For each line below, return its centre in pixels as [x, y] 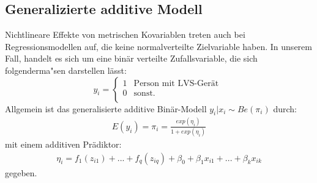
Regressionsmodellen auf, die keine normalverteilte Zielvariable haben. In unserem [158, 46]
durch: [285, 108]
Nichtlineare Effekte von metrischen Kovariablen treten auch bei [125, 34]
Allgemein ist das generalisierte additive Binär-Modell [106, 108]
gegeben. [21, 172]
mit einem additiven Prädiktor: [63, 144]
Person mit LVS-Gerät [176, 84]
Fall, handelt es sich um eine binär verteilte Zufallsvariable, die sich [131, 58]
